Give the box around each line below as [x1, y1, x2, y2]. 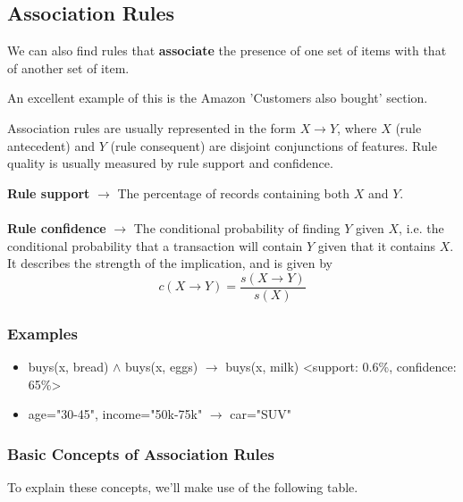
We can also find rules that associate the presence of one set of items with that [7, 41, 447, 60]
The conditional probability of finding [133, 218, 341, 237]
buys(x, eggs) [125, 357, 198, 376]
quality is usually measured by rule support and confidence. [7, 154, 333, 172]
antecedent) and [7, 136, 95, 155]
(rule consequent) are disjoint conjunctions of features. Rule [110, 136, 437, 155]
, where [337, 118, 377, 137]
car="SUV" [230, 405, 292, 423]
